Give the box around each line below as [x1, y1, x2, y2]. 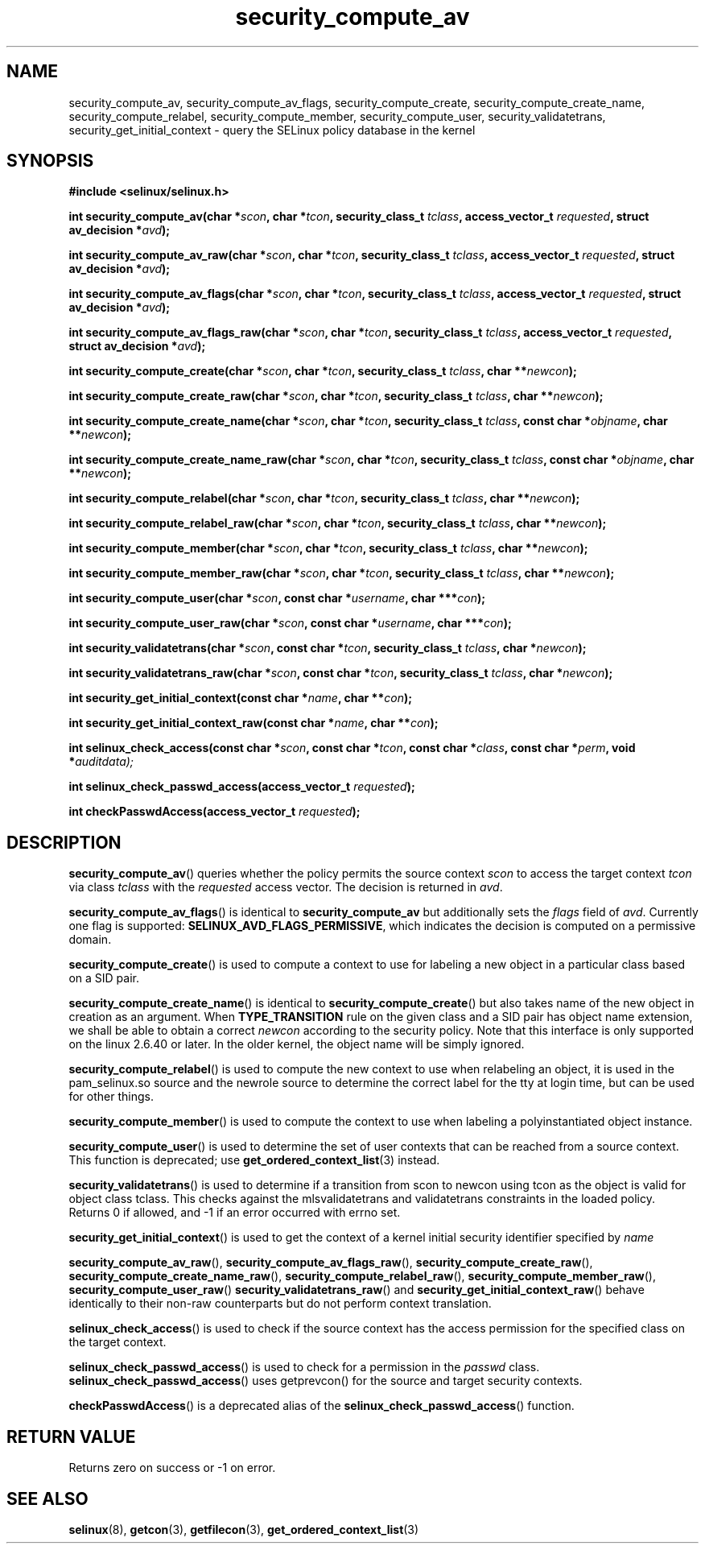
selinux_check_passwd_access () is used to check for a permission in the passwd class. [68, 1360, 540, 1374]
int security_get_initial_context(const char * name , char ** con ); [68, 691, 412, 705]
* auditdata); [68, 754, 134, 769]
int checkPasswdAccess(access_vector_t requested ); [68, 804, 361, 819]
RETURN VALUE [6, 1426, 136, 1447]
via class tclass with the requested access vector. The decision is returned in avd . [68, 880, 503, 895]
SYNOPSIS [6, 151, 94, 172]
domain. [68, 932, 112, 947]
